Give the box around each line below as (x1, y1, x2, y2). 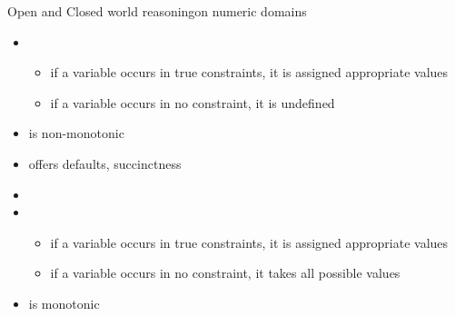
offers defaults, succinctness (28, 153, 182, 173)
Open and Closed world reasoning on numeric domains (7, 2, 307, 20)
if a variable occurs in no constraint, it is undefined (50, 93, 335, 112)
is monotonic (28, 293, 100, 312)
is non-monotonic (28, 123, 124, 143)
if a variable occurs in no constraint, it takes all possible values (50, 263, 401, 282)
